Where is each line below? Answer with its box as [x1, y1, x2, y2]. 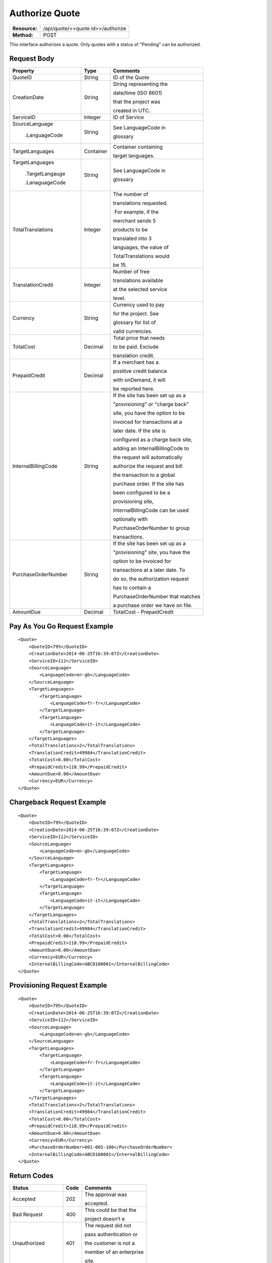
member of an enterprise [85, 1248, 144, 1255]
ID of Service [113, 114, 144, 121]
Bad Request [12, 1210, 43, 1218]
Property [12, 67, 35, 74]
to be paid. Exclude [113, 344, 159, 351]
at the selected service [113, 286, 167, 293]
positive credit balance [113, 368, 167, 375]
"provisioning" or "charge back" [113, 401, 189, 408]
